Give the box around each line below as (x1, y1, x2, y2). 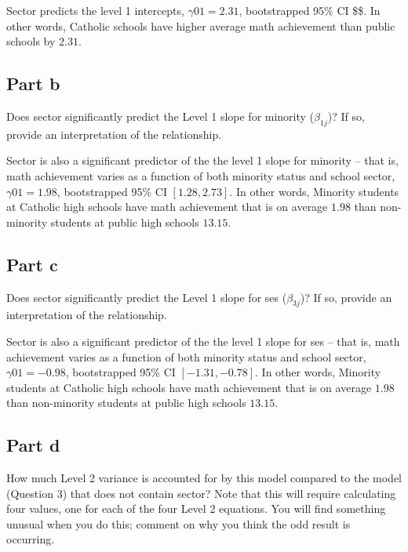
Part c (6, 252, 58, 276)
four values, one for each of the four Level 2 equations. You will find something (6, 500, 386, 517)
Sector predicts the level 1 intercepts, (6, 2, 184, 18)
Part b (6, 71, 60, 96)
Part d (6, 433, 60, 457)
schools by (6, 33, 56, 49)
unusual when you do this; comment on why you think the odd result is (6, 515, 351, 532)
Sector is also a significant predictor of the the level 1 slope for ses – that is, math (6, 332, 400, 349)
